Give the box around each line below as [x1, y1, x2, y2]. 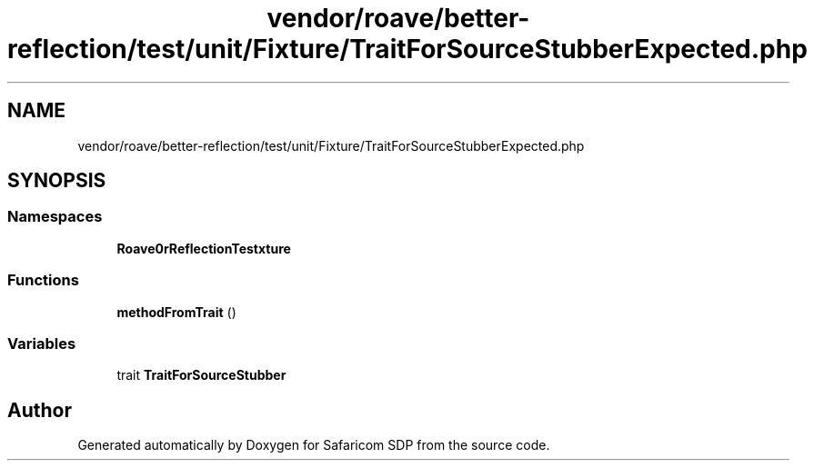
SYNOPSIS [7, 169, 106, 193]
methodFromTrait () [116, 304, 236, 320]
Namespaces [7, 207, 103, 226]
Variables [7, 334, 76, 353]
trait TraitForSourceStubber [116, 367, 286, 383]
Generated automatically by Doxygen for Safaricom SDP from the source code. [77, 437, 550, 453]
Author [7, 398, 72, 422]
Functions [7, 271, 79, 290]
